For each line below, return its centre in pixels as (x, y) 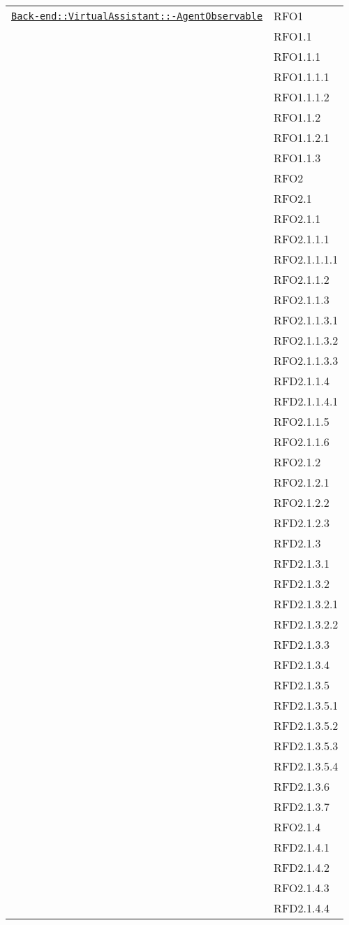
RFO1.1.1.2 (302, 97)
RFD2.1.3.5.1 (306, 705)
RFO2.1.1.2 (302, 279)
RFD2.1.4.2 (302, 867)
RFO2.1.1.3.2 (306, 340)
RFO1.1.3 (297, 158)
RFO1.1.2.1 (302, 137)
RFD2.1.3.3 (302, 644)
